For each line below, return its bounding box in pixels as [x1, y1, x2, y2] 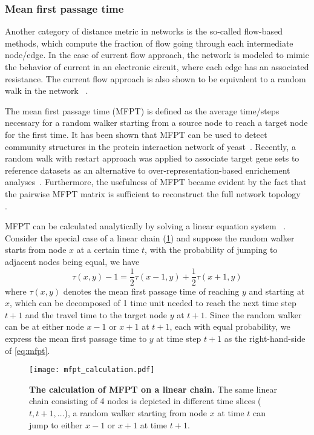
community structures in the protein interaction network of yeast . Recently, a [5, 140, 296, 152]
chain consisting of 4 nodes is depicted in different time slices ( [29, 394, 261, 407]
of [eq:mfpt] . [5, 344, 50, 356]
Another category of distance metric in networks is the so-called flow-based [5, 25, 283, 38]
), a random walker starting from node [64, 406, 207, 419]
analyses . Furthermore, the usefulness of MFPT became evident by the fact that [5, 175, 307, 188]
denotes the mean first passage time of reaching [63, 284, 240, 297]
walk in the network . [5, 84, 88, 97]
